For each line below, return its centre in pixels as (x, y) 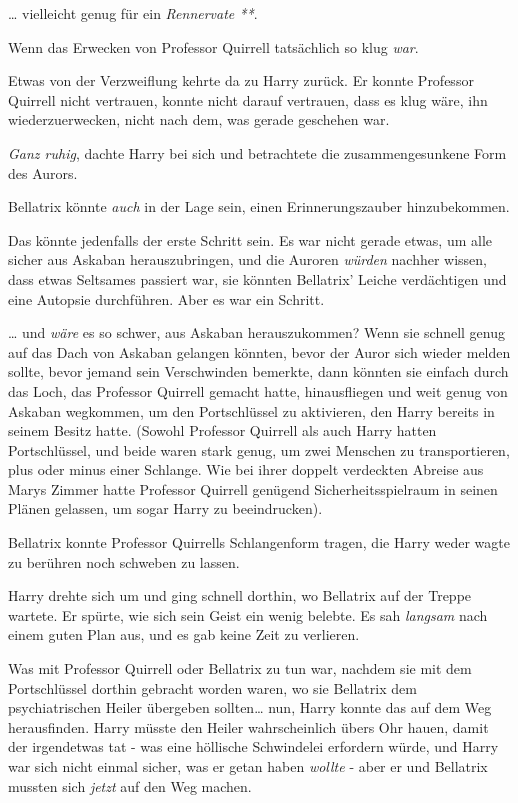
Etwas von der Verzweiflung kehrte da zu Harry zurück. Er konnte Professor (241, 80)
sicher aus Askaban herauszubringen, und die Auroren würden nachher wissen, (247, 259)
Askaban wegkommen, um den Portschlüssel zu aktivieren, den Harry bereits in (251, 410)
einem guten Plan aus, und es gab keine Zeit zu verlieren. (184, 634)
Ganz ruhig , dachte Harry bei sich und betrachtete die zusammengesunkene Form (257, 152)
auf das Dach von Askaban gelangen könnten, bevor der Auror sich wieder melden (259, 351)
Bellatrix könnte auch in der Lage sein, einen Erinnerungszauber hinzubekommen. (259, 206)
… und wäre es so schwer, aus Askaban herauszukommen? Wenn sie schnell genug (257, 332)
